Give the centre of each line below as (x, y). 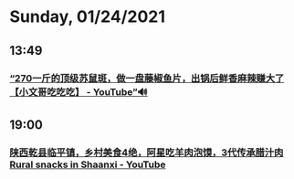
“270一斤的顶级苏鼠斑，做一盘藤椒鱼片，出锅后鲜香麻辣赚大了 (147, 78)
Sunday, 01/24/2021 (88, 17)
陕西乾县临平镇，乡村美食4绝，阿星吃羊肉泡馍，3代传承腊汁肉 (147, 153)
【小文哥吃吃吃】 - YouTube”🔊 (79, 91)
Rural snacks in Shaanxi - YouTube (88, 164)
